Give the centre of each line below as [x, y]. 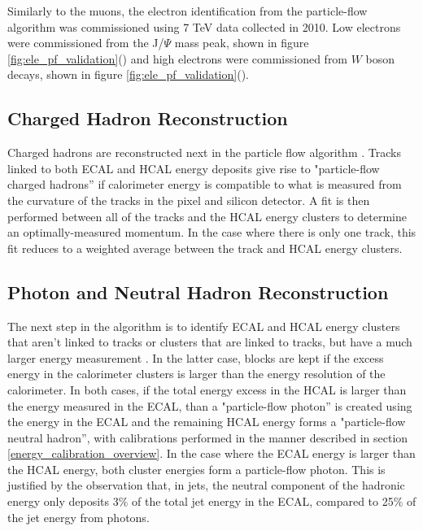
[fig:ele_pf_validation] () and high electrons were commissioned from [178, 58]
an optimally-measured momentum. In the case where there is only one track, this [212, 232]
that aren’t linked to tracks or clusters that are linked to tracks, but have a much [210, 342]
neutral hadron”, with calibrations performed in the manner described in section [208, 437]
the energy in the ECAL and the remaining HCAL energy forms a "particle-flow [207, 422]
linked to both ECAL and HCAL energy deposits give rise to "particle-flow [194, 168]
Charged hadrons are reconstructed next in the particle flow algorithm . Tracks [204, 152]
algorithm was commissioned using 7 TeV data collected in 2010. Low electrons [204, 26]
